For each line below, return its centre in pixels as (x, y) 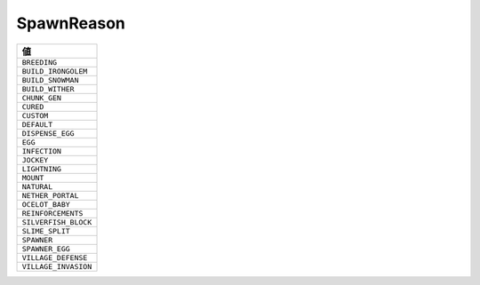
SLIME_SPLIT (46, 231)
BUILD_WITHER (48, 89)
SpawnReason (71, 23)
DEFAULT (37, 124)
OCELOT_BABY (46, 204)
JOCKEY (35, 160)
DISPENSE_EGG (48, 133)
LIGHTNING (42, 169)
